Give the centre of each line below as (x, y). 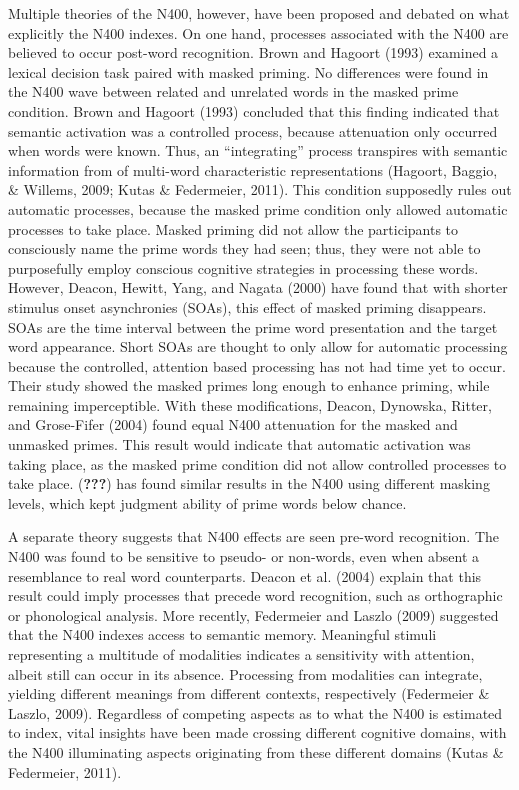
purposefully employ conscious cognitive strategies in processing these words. (243, 267)
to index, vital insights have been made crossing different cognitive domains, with (257, 732)
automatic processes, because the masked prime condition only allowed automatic (258, 208)
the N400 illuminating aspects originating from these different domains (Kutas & (256, 751)
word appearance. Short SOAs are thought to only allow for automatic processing (258, 346)
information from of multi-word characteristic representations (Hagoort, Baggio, (253, 169)
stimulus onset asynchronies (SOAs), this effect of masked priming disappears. (247, 306)
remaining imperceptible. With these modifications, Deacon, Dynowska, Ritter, (250, 404)
